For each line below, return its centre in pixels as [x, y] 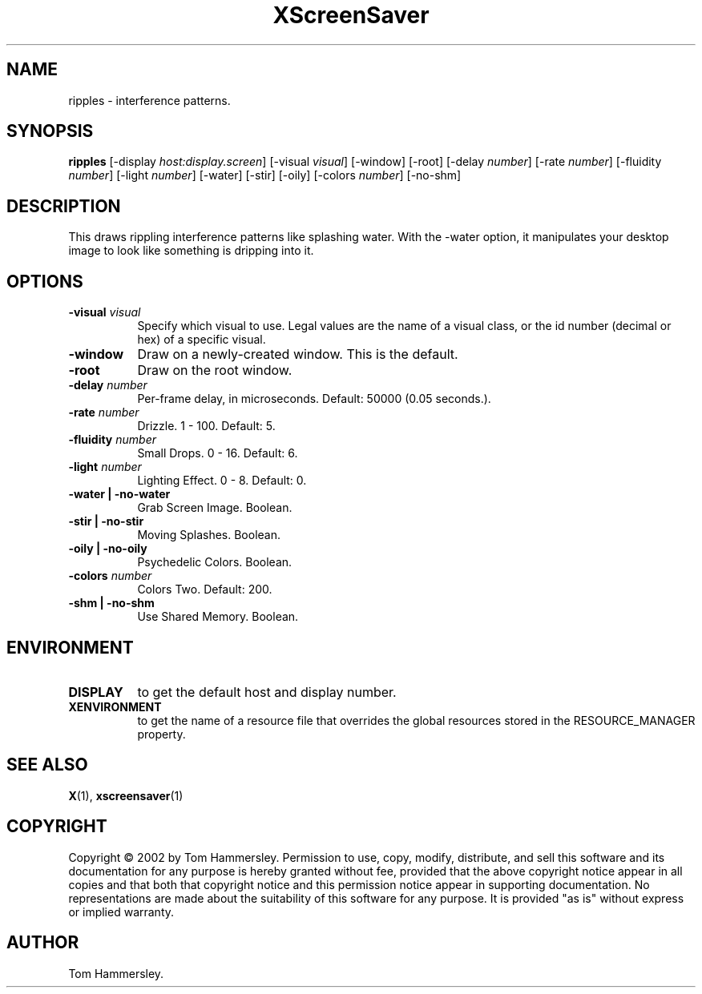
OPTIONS [45, 281]
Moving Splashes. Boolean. [209, 535]
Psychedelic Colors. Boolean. [215, 562]
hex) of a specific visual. [202, 340]
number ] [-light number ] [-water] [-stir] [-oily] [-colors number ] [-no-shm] [265, 175]
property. [161, 734]
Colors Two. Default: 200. [205, 590]
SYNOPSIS [50, 131]
